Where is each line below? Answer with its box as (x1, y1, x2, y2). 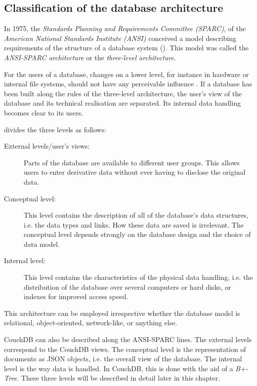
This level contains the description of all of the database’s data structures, (24, 210, 249, 220)
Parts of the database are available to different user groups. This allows (24, 157, 240, 167)
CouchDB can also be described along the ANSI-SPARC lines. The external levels (4, 334, 252, 345)
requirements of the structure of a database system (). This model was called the (4, 42, 249, 53)
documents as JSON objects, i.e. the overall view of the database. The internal (4, 353, 242, 364)
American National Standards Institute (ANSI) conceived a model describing (4, 33, 236, 43)
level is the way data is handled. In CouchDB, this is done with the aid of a (4, 363, 233, 373)
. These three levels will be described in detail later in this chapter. (17, 373, 220, 383)
